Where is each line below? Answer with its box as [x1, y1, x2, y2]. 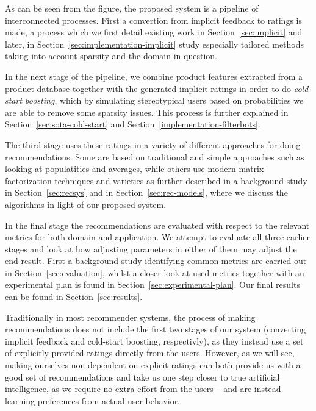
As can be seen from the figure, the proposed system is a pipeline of [5, 2, 259, 14]
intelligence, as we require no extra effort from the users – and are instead [5, 382, 281, 395]
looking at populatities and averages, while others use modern [5, 162, 236, 175]
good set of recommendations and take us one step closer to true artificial [5, 370, 280, 383]
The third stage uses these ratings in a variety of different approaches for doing [5, 138, 301, 151]
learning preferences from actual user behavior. [5, 394, 181, 407]
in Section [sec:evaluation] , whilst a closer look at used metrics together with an [5, 266, 304, 279]
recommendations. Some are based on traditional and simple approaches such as [5, 150, 304, 163]
